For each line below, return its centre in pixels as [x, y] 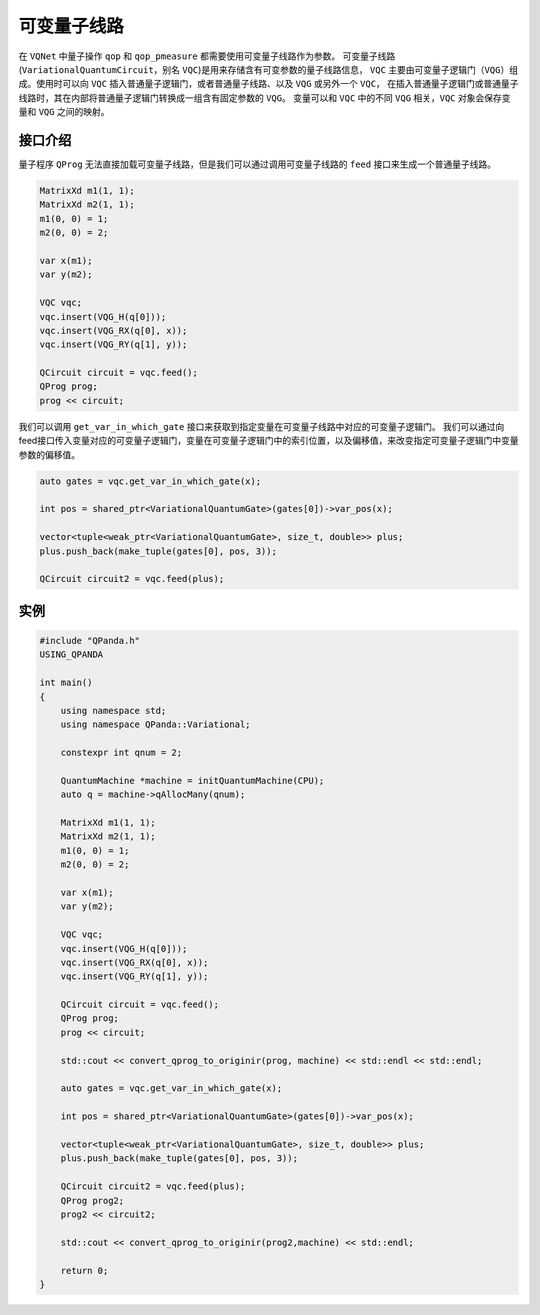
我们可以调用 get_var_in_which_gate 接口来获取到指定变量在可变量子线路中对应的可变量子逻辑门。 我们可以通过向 [261, 426]
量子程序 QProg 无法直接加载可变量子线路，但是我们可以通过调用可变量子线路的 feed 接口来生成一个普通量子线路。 [257, 164]
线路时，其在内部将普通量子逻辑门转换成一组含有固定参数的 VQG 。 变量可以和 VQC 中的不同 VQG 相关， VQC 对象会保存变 [264, 97]
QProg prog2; [92, 1200]
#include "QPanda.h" [89, 640]
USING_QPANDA [71, 654]
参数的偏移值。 [49, 454]
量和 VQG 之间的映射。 [64, 112]
